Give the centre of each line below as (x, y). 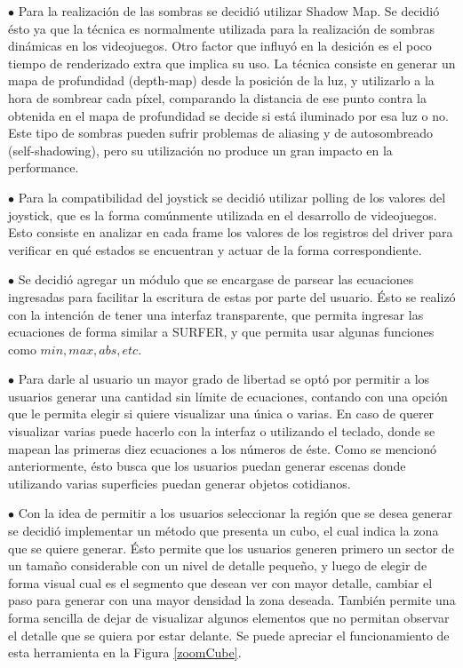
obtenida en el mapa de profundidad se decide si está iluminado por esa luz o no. (228, 115)
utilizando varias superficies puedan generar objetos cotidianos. (180, 483)
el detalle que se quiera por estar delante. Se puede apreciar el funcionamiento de (229, 635)
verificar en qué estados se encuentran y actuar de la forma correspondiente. (215, 249)
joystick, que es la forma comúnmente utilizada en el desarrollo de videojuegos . (223, 215)
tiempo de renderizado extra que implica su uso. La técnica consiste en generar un (232, 63)
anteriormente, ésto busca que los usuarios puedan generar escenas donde (207, 466)
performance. (44, 167)
